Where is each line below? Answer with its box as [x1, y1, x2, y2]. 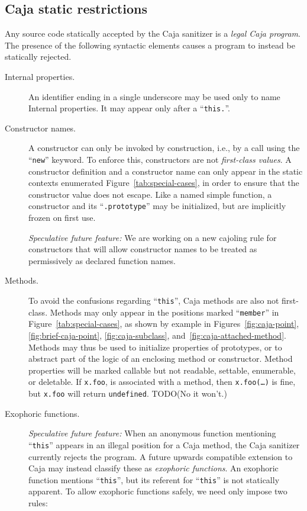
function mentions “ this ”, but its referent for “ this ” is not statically [28, 473, 280, 486]
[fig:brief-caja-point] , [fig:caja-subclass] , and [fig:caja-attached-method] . [28, 329, 286, 341]
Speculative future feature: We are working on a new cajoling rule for [28, 231, 277, 243]
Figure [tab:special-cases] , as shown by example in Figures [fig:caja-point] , [28, 317, 299, 330]
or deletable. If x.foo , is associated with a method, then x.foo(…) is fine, [28, 375, 296, 388]
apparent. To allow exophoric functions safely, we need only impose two [28, 485, 287, 497]
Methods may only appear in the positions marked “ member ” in [50, 306, 279, 318]
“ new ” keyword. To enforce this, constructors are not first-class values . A [28, 153, 292, 166]
